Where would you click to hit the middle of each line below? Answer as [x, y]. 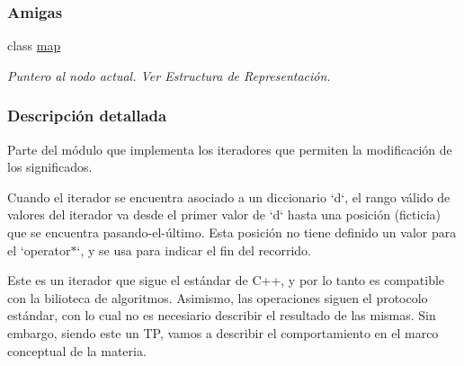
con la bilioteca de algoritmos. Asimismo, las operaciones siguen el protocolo [218, 297]
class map [34, 45]
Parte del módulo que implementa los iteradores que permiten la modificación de [230, 149]
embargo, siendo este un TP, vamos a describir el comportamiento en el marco [223, 332]
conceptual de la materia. [77, 350]
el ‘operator [39, 250]
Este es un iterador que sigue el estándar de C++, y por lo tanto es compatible [226, 280]
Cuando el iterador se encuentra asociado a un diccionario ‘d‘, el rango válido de [229, 196]
